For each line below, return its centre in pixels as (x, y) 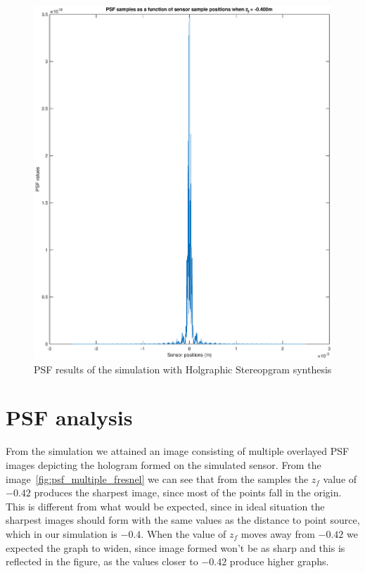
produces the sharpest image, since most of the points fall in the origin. (188, 492)
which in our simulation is (62, 533)
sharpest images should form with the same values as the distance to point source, (183, 520)
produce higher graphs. (279, 561)
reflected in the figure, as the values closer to (102, 561)
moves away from (278, 533)
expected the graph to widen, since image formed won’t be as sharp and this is (175, 547)
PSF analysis (69, 417)
